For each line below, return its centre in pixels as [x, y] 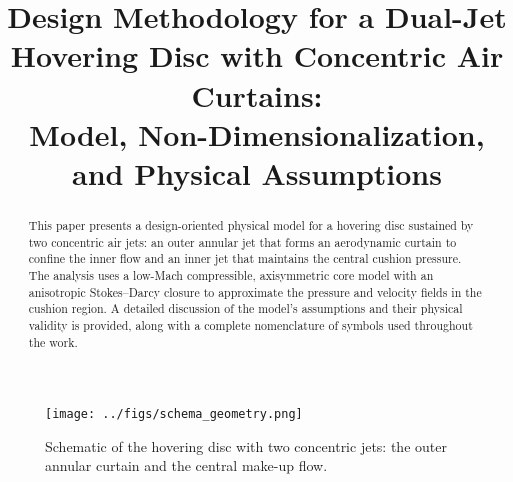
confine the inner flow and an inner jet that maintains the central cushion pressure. [245, 258]
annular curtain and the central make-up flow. [186, 465]
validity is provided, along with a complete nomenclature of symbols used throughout [250, 324]
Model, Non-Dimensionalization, [257, 133]
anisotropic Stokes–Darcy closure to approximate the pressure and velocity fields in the [255, 291]
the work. [53, 341]
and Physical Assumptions [257, 172]
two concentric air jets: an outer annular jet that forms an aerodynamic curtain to [242, 241]
